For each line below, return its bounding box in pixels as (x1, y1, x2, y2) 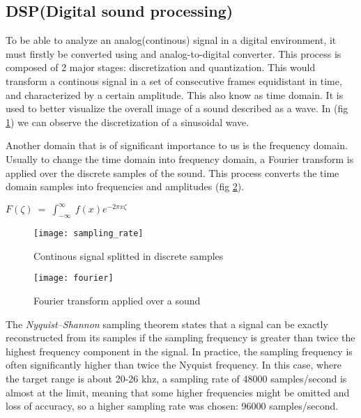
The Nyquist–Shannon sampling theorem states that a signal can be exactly (6, 316, 328, 331)
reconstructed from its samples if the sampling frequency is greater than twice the (6, 330, 355, 345)
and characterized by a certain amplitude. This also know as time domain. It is (6, 87, 344, 102)
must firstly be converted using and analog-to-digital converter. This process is (6, 46, 341, 61)
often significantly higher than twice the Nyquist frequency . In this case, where (6, 357, 341, 372)
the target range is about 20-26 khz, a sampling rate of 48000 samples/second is (6, 371, 347, 385)
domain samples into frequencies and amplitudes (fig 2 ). (6, 179, 245, 194)
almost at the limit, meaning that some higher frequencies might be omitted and (6, 385, 350, 399)
